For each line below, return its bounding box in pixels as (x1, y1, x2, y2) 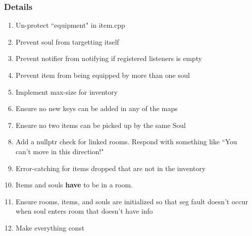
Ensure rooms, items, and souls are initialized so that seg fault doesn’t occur (15, 196, 248, 206)
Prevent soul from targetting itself (15, 36, 119, 47)
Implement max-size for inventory (15, 86, 118, 97)
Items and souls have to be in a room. (15, 179, 133, 190)
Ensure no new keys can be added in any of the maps (15, 103, 178, 114)
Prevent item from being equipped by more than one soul (15, 70, 190, 80)
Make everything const (15, 222, 85, 233)
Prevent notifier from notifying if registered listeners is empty (15, 53, 202, 63)
